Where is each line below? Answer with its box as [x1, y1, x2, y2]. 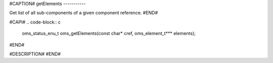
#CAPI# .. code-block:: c [9, 19, 61, 25]
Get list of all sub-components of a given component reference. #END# [9, 10, 158, 16]
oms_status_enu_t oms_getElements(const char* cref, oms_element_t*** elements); [22, 30, 196, 36]
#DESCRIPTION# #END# [9, 50, 61, 57]
